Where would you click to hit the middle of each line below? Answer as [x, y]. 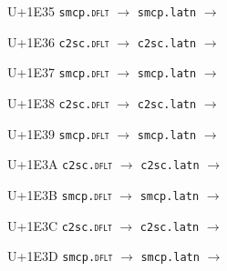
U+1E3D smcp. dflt [60, 256]
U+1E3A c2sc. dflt [60, 164]
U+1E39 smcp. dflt [58, 133]
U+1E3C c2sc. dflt [60, 225]
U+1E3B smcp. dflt [60, 194]
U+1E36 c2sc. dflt [58, 41]
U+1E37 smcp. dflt [58, 72]
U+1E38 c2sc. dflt [58, 102]
